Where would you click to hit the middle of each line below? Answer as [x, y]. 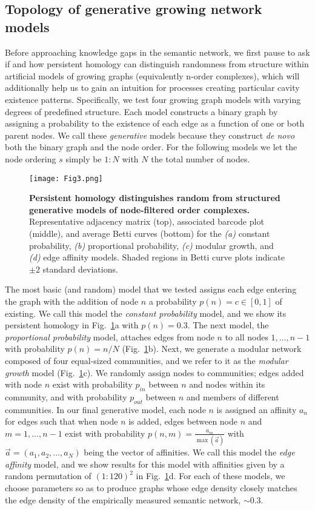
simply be [84, 158]
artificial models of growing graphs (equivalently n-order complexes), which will [152, 75]
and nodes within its [227, 384]
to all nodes [247, 336]
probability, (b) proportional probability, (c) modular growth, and [151, 245]
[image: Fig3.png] [66, 178]
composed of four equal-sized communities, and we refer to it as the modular [147, 360]
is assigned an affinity [257, 409]
